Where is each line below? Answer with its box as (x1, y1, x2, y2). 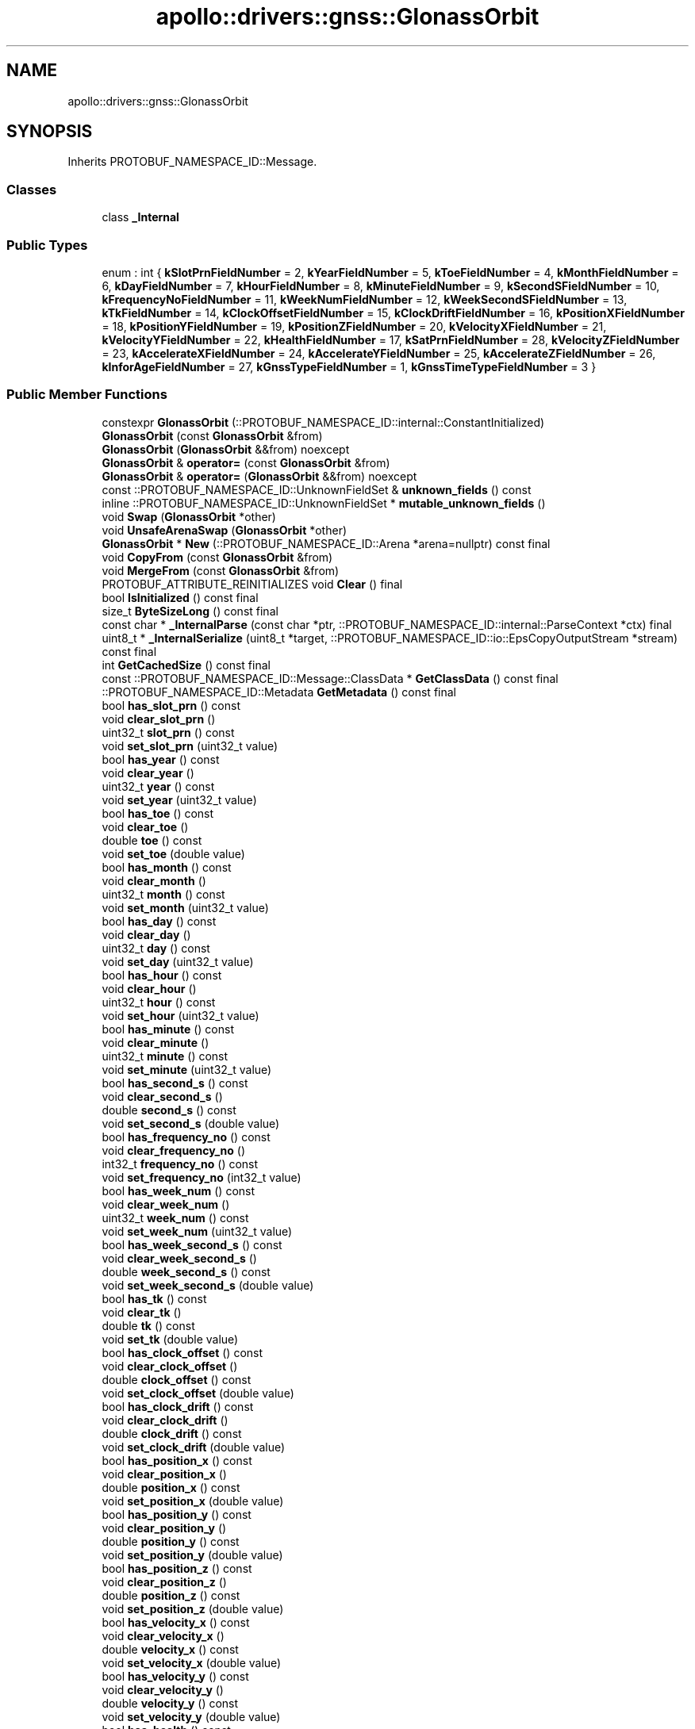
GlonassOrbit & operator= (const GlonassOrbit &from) (102, 455, 390, 470)
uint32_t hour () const (102, 995, 216, 1009)
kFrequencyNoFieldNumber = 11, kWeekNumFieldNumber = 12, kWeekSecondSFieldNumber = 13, (102, 292, 628, 306)
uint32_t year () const (102, 779, 215, 793)
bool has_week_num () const (102, 1183, 255, 1198)
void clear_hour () (102, 981, 197, 995)
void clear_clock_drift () (102, 1413, 228, 1427)
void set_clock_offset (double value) (102, 1386, 294, 1400)
